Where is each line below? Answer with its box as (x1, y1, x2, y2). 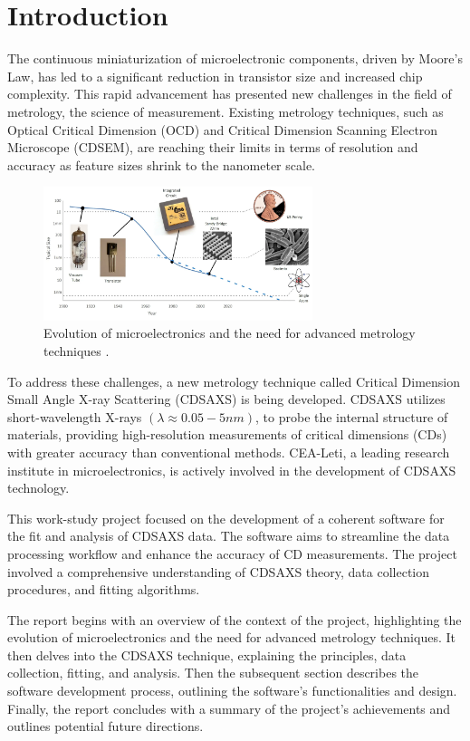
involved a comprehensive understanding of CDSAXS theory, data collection (7, 562, 430, 581)
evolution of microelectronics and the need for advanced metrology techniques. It (7, 628, 456, 647)
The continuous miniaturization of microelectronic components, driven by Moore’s (7, 49, 463, 68)
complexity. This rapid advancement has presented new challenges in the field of (7, 84, 452, 103)
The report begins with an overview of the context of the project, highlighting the (7, 610, 462, 629)
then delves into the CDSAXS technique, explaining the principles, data (7, 645, 407, 664)
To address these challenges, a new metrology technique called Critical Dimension (7, 371, 460, 390)
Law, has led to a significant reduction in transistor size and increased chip (7, 66, 423, 85)
